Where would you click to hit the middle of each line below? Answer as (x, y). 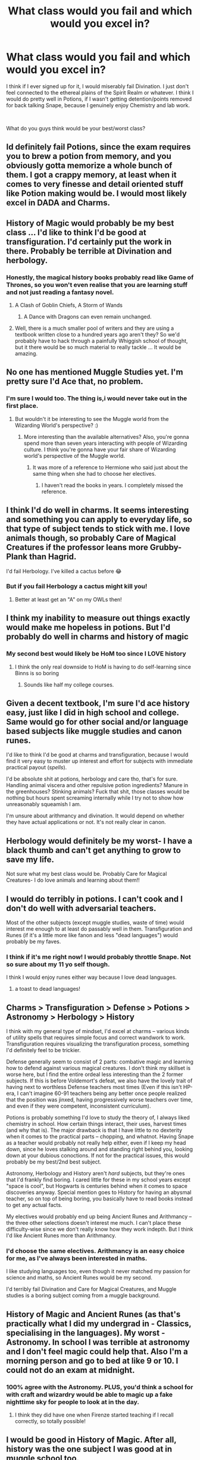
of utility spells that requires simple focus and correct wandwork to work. (96, 1038)
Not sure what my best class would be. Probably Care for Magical (87, 874)
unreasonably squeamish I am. (44, 804)
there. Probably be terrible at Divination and (89, 251)
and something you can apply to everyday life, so (99, 520)
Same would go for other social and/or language (97, 722)
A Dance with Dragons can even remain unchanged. (87, 317)
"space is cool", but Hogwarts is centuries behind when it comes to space (97, 1186)
